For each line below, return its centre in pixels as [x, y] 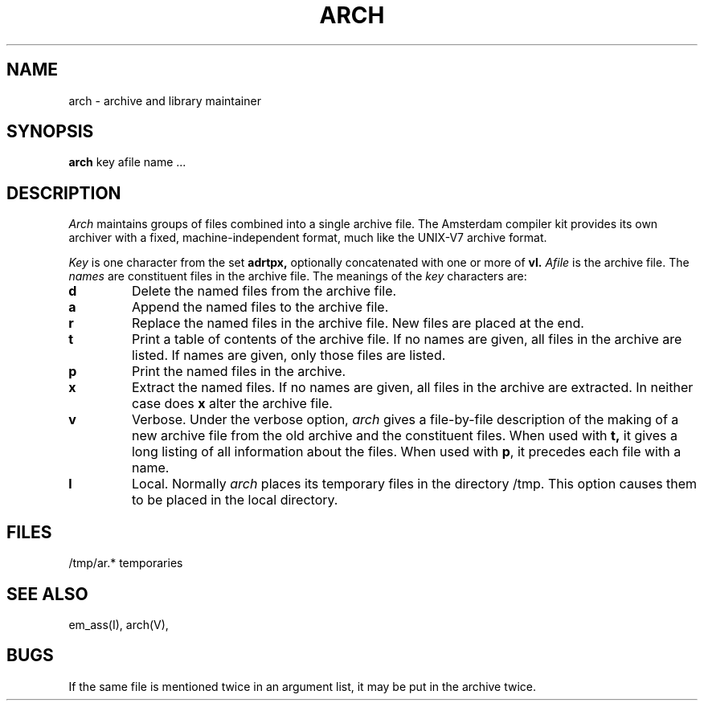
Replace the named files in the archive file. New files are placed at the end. [358, 323]
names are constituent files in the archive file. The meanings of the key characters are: [298, 276]
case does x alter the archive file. [232, 404]
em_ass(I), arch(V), [119, 624]
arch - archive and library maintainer [165, 100]
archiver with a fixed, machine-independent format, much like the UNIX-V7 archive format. [308, 238]
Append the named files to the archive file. [260, 307]
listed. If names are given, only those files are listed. [289, 356]
